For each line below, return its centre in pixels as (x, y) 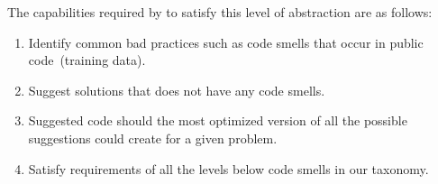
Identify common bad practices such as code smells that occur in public (226, 42)
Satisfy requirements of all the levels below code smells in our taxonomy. (228, 168)
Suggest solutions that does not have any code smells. (177, 90)
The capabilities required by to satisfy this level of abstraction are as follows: (220, 12)
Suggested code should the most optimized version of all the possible (218, 120)
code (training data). (87, 60)
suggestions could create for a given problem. (153, 138)
